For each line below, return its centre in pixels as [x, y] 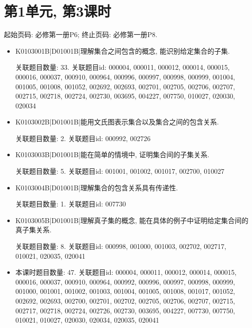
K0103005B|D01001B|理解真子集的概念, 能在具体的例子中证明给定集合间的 [132, 220]
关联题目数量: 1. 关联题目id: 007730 [71, 204]
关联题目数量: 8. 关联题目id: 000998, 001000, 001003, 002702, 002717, [121, 246]
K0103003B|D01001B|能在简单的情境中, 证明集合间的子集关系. [112, 154]
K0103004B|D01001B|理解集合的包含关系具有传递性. [97, 187]
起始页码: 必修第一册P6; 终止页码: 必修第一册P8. [81, 34]
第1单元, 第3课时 [58, 11]
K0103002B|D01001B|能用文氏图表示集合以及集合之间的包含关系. [117, 122]
